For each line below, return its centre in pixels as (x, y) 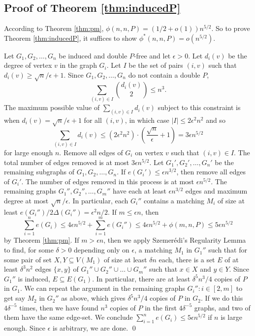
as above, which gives (93, 298)
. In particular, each (98, 200)
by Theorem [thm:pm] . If (42, 240)
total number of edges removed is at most (67, 162)
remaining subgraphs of (39, 172)
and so (216, 120)
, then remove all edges (211, 172)
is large (231, 317)
